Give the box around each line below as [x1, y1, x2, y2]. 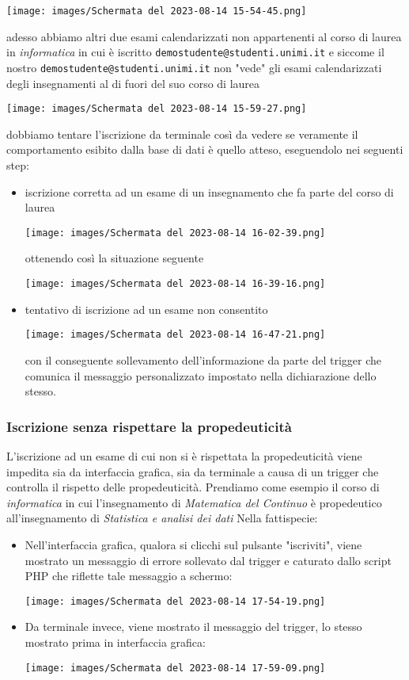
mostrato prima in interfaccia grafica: [25, 633, 206, 650]
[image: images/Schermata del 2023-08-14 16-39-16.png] [25, 278, 326, 290]
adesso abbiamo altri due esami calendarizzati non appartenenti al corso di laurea [6, 28, 402, 44]
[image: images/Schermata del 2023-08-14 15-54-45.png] [6, 6, 307, 17]
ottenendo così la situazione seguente [25, 250, 204, 266]
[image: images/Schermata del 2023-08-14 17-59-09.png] [25, 662, 326, 674]
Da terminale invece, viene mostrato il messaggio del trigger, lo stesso [25, 618, 362, 635]
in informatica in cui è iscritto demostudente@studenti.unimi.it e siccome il [6, 44, 384, 60]
